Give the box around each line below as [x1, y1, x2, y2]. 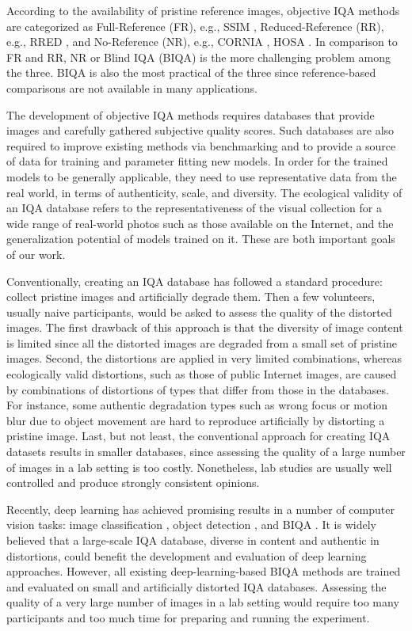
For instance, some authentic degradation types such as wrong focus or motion [6, 397, 388, 413]
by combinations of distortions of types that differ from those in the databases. [6, 381, 389, 397]
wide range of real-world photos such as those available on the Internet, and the [6, 215, 394, 231]
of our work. [6, 245, 66, 262]
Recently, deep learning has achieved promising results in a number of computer [6, 500, 395, 517]
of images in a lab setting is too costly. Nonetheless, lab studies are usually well [6, 458, 392, 475]
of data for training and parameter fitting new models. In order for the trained [6, 153, 388, 169]
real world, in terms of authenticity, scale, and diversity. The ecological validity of [6, 184, 402, 200]
